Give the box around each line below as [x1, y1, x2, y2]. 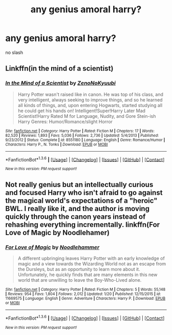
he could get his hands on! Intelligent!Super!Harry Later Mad [17, 108, 146, 114]
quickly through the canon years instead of [5, 212, 146, 221]
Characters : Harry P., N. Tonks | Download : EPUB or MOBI [5, 142, 109, 147]
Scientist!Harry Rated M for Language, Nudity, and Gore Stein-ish [17, 113, 156, 119]
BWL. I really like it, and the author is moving [5, 204, 150, 213]
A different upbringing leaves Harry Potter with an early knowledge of [17, 255, 165, 261]
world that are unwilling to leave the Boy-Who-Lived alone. [17, 277, 142, 283]
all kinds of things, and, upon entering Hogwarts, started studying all [17, 102, 163, 108]
